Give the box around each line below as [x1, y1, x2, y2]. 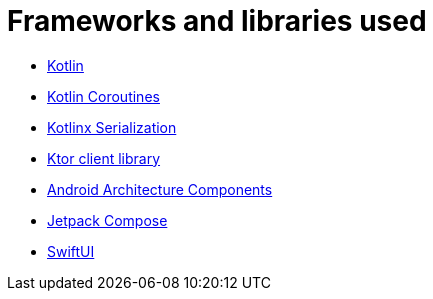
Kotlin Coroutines [47, 87, 160, 105]
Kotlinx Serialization [47, 118, 177, 136]
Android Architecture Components [47, 180, 273, 198]
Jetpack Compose [47, 211, 168, 229]
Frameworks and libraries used [7, 4, 427, 38]
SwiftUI [47, 242, 95, 260]
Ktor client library [47, 149, 161, 167]
